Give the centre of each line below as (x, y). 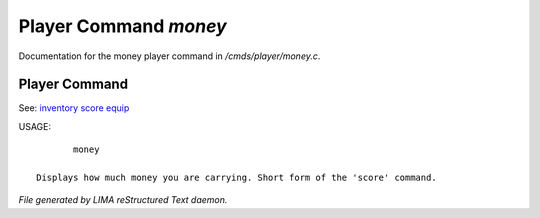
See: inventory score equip (74, 108)
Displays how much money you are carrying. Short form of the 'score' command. (236, 178)
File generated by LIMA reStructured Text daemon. (123, 200)
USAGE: (35, 126)
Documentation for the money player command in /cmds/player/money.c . (169, 56)
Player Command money (122, 26)
